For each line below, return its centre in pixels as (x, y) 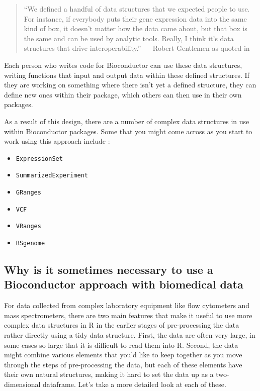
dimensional (22, 384)
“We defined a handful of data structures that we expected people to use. (137, 9)
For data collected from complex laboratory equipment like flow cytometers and (127, 305)
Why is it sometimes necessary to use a (109, 270)
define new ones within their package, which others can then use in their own (123, 94)
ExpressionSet (39, 159)
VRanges (28, 226)
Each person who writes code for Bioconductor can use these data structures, (123, 65)
